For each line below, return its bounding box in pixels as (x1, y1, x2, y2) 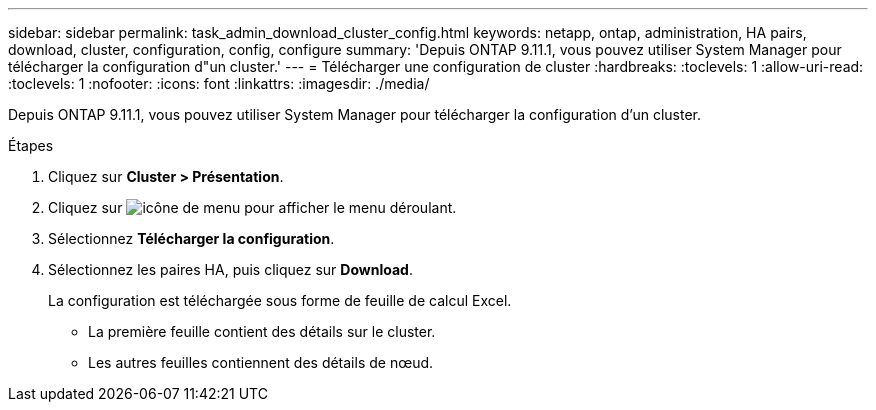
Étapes (8, 137, 54, 154)
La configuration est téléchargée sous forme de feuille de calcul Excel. (48, 292, 512, 309)
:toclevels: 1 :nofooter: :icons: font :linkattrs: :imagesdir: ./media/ (8, 75, 430, 92)
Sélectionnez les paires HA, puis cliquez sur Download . (48, 261, 413, 278)
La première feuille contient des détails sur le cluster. (88, 323, 436, 340)
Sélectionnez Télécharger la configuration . (48, 230, 335, 247)
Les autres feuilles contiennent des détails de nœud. (88, 354, 434, 371)
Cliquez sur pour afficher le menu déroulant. (48, 199, 457, 216)
